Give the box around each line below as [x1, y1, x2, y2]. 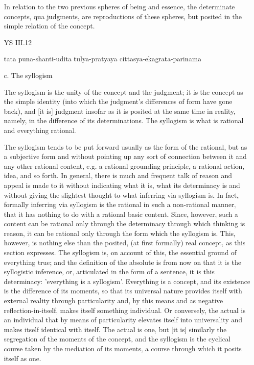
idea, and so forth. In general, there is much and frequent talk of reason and [4, 170, 232, 181]
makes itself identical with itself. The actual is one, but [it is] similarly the [4, 324, 227, 334]
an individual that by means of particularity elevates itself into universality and [4, 314, 242, 325]
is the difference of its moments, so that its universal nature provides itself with [4, 286, 242, 296]
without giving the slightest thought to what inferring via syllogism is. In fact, [4, 189, 239, 200]
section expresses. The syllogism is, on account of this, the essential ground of [4, 247, 237, 258]
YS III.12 [4, 37, 32, 47]
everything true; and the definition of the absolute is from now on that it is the [4, 257, 241, 267]
